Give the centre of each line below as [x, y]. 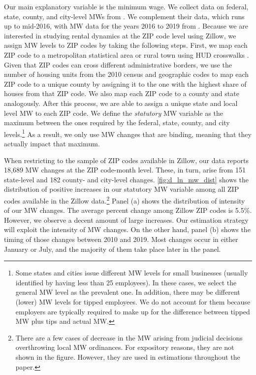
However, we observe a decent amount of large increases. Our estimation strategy [126, 220]
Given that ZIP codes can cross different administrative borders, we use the [118, 64]
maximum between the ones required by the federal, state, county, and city [117, 122]
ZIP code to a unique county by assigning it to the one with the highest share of [125, 84]
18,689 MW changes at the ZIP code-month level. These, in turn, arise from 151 [125, 170]
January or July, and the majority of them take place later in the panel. [112, 249]
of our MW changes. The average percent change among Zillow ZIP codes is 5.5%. [128, 210]
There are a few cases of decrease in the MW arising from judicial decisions [129, 337]
